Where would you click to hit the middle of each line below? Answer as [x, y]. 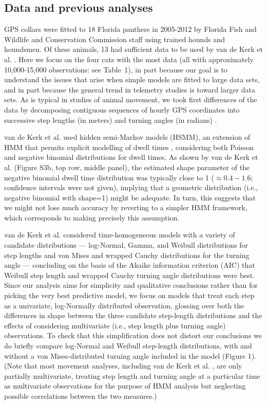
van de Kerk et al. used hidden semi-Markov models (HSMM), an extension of [127, 137]
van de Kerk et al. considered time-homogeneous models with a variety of [120, 235]
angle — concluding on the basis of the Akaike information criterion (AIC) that [130, 265]
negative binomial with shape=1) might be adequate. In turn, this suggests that [130, 197]
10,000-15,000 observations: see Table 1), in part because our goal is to [116, 69]
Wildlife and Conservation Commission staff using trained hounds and [115, 39]
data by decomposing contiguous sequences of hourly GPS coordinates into [122, 109]
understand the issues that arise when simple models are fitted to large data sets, [132, 79]
